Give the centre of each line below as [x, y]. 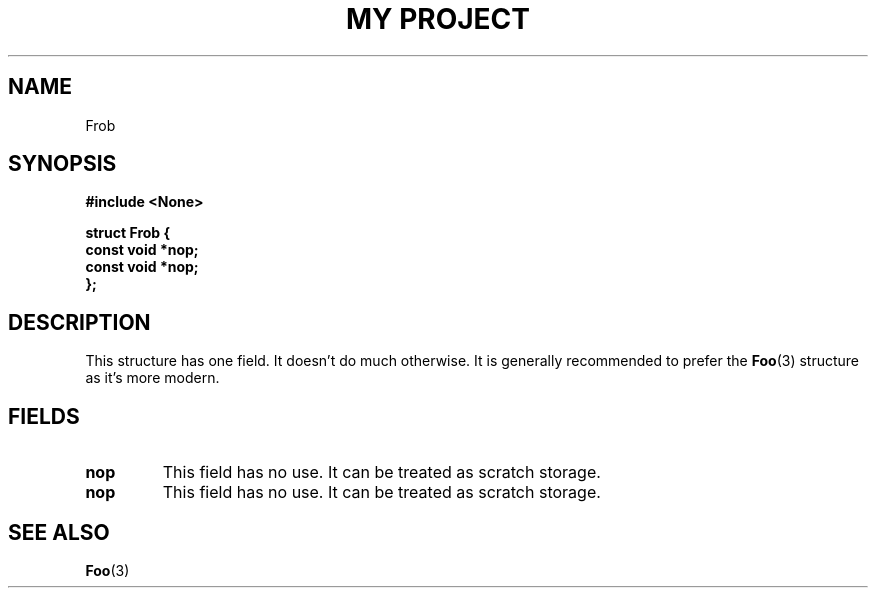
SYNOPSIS [62, 164]
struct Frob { [128, 233]
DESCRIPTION [79, 322]
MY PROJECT [438, 19]
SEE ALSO [59, 532]
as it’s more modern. [152, 378]
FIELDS [44, 416]
